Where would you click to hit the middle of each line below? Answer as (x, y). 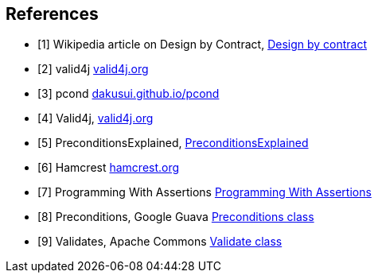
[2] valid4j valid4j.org (93, 69)
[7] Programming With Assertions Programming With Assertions (205, 192)
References (52, 14)
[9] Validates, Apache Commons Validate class (160, 242)
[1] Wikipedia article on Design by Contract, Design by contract (203, 45)
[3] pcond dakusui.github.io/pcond (129, 94)
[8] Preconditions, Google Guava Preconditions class (176, 217)
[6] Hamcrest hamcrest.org (109, 168)
